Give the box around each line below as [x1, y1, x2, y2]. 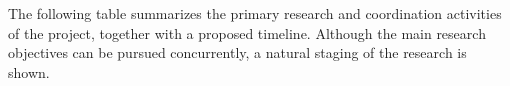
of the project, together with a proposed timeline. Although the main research [8, 22, 486, 43]
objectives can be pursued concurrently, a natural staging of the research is [8, 42, 467, 63]
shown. [8, 61, 50, 82]
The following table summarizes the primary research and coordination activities [8, 3, 502, 23]
